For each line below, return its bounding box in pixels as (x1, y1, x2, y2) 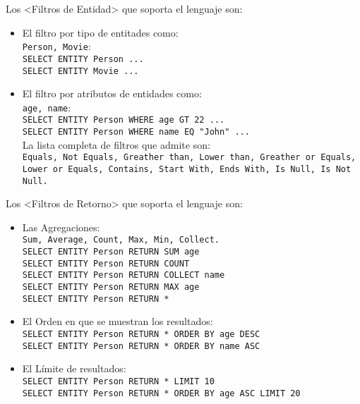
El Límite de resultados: (22, 361, 126, 376)
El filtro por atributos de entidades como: (22, 86, 202, 101)
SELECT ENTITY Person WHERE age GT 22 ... (22, 115, 225, 126)
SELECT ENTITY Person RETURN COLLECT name (22, 270, 225, 281)
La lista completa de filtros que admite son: (22, 137, 210, 152)
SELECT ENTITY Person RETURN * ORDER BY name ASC (22, 341, 260, 351)
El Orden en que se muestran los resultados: (22, 314, 213, 329)
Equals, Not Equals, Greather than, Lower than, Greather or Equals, (22, 152, 356, 163)
